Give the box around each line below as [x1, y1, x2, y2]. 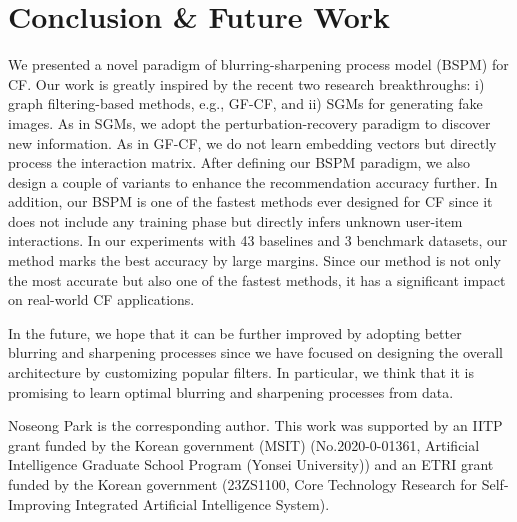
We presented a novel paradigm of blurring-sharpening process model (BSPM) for [8, 54, 509, 75]
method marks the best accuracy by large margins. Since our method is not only [8, 250, 501, 271]
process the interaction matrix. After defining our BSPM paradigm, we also [8, 152, 471, 173]
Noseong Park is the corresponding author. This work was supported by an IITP [8, 415, 503, 436]
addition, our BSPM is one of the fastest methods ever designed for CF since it [8, 191, 493, 212]
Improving [8, 493, 71, 514]
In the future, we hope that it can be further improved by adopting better [8, 322, 462, 343]
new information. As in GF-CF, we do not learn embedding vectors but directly [8, 132, 497, 153]
